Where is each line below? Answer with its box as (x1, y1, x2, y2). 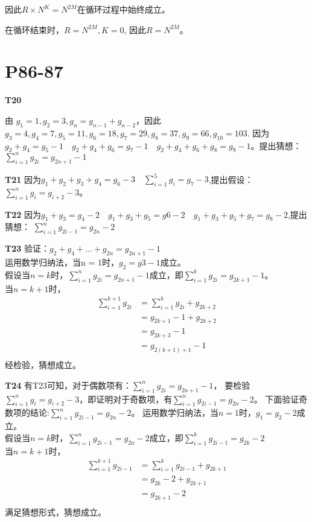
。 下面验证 (253, 392, 299, 405)
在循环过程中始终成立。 (77, 3, 170, 15)
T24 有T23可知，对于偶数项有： (5, 378, 132, 391)
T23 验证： (5, 242, 49, 255)
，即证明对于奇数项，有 (79, 392, 173, 405)
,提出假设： (208, 173, 253, 185)
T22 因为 (5, 208, 41, 220)
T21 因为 (5, 173, 41, 185)
